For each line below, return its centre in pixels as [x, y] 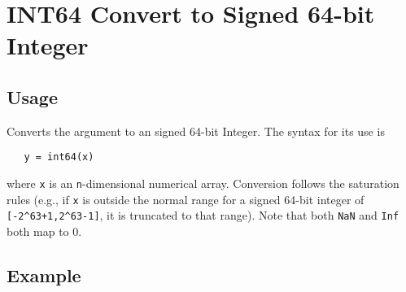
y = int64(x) [59, 157]
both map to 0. [44, 231]
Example [44, 275]
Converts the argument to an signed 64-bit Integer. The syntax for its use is [196, 131]
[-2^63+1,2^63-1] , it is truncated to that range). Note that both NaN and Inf [203, 215]
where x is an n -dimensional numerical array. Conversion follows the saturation [203, 183]
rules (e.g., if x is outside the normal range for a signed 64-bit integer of [186, 199]
